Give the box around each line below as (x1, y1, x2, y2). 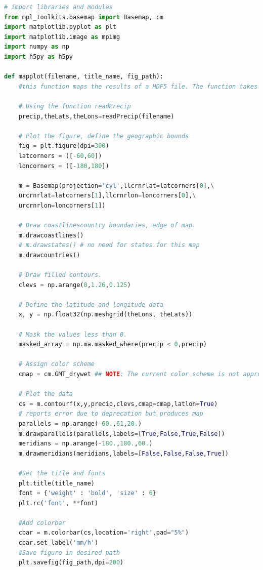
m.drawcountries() (18, 251, 80, 259)
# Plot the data (18, 390, 73, 398)
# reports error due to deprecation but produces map (18, 410, 203, 418)
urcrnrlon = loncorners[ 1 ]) (18, 201, 106, 209)
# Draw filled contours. (18, 271, 102, 279)
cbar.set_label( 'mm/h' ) (18, 539, 99, 547)
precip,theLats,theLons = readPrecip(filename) (18, 112, 174, 120)
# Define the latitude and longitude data (18, 301, 163, 308)
